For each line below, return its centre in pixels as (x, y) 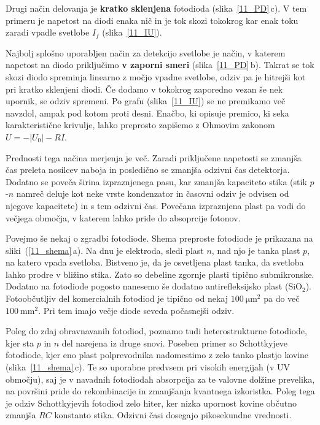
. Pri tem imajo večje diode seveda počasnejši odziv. (136, 310)
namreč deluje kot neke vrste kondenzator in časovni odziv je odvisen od (153, 193)
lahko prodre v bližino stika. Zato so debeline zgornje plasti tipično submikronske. (160, 274)
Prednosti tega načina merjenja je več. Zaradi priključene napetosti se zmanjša (154, 157)
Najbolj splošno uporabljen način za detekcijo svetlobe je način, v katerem (146, 52)
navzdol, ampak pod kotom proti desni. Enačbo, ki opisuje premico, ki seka (147, 113)
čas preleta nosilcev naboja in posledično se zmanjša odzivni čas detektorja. (148, 170)
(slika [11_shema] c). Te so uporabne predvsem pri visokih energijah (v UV (148, 367)
